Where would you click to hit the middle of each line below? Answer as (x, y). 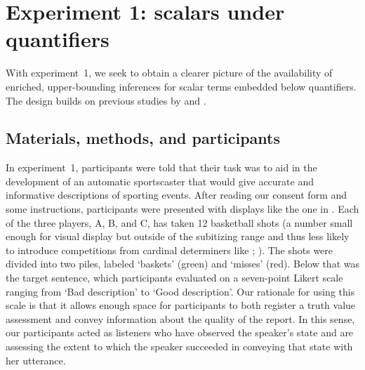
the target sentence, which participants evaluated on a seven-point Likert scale (174, 278)
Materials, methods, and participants (143, 138)
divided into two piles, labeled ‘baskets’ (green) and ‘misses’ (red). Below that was (182, 264)
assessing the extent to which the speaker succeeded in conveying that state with (179, 346)
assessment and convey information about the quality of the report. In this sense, (180, 318)
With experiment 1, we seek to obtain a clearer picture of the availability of (169, 73)
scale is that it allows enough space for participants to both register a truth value (181, 305)
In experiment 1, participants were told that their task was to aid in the (161, 167)
